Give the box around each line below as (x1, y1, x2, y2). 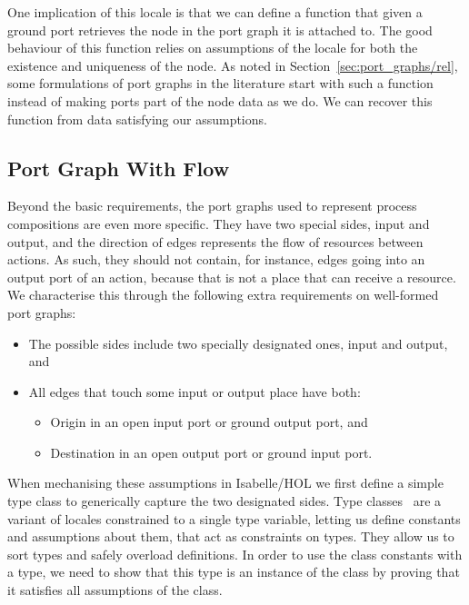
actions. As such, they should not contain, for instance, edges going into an (7, 250, 425, 269)
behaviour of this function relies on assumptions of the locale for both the (7, 38, 418, 57)
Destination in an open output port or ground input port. (50, 442, 373, 461)
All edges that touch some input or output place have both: (28, 382, 361, 401)
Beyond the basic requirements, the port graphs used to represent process (7, 196, 417, 215)
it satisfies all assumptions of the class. (7, 580, 223, 600)
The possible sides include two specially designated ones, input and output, (28, 333, 448, 352)
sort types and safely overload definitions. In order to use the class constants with (7, 544, 463, 563)
